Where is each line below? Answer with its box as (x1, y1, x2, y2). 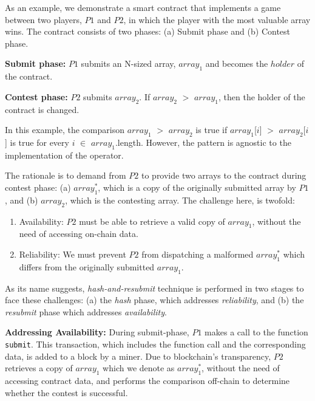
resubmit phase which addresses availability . (5, 305, 167, 318)
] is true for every (5, 135, 69, 148)
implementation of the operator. (5, 148, 124, 161)
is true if (195, 123, 228, 136)
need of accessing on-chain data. (19, 227, 138, 240)
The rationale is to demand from (5, 169, 126, 182)
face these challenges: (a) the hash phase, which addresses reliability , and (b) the (5, 293, 304, 306)
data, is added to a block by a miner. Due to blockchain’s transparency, (5, 349, 271, 362)
